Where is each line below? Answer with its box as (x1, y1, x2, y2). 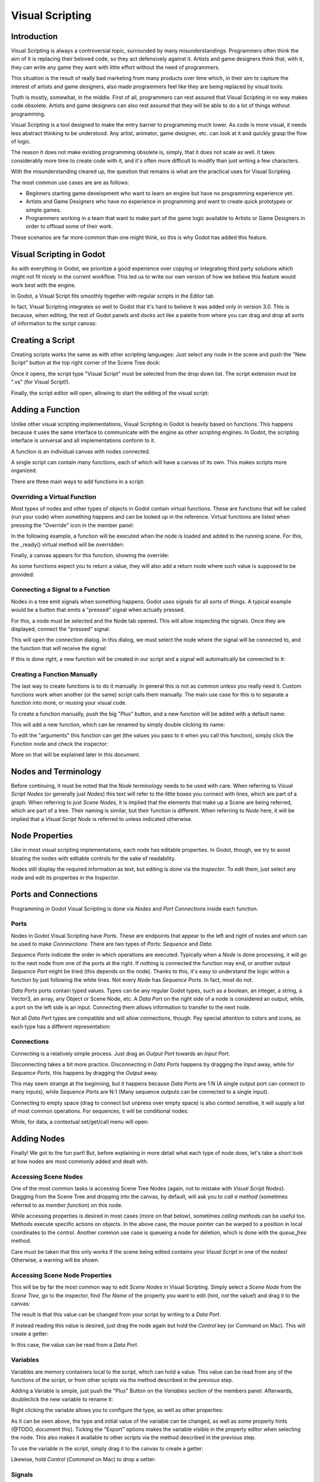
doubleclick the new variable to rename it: (11, 1395, 114, 1403)
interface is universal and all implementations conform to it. (11, 437, 156, 444)
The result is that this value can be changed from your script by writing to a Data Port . (11, 1311, 222, 1318)
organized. (11, 467, 37, 474)
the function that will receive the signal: (11, 644, 107, 651)
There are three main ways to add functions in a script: (11, 478, 145, 485)
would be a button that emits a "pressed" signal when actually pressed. (11, 606, 185, 614)
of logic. (11, 138, 31, 145)
